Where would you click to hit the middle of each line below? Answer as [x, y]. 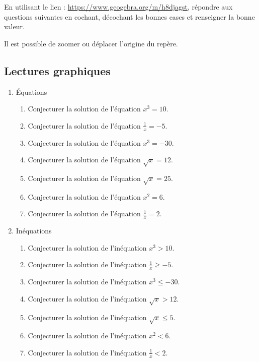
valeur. [14, 26]
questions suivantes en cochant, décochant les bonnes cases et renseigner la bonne [129, 16]
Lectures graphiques [57, 70]
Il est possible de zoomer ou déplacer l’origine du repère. [91, 43]
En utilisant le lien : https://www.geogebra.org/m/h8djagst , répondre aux [118, 7]
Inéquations [34, 231]
